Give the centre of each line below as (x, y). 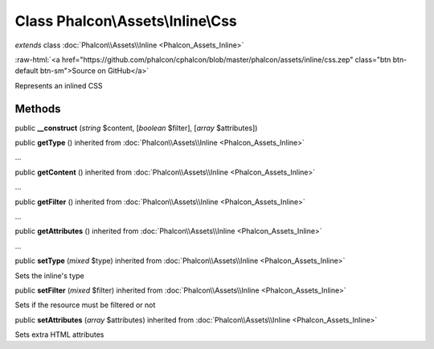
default (27, 71)
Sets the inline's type (49, 275)
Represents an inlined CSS (59, 85)
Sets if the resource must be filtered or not (85, 305)
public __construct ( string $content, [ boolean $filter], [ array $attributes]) (136, 128)
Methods (38, 109)
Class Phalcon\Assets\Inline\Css (126, 21)
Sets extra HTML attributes (59, 335)
